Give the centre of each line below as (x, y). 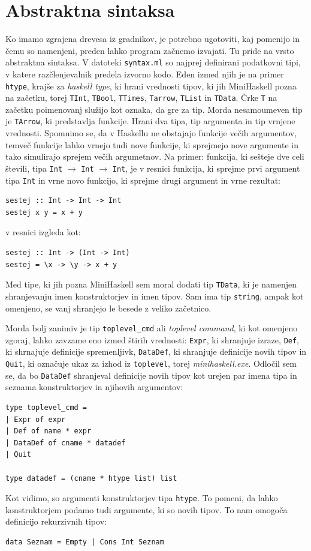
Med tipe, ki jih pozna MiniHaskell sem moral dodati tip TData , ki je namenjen (151, 284)
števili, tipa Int (34, 168)
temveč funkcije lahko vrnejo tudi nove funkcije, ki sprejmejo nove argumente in (152, 144)
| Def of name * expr (49, 431)
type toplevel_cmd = (46, 407)
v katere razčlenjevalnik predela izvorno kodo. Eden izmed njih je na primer (145, 74)
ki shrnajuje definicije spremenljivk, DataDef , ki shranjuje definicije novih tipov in (156, 351)
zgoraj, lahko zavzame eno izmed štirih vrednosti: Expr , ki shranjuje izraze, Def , (153, 339)
